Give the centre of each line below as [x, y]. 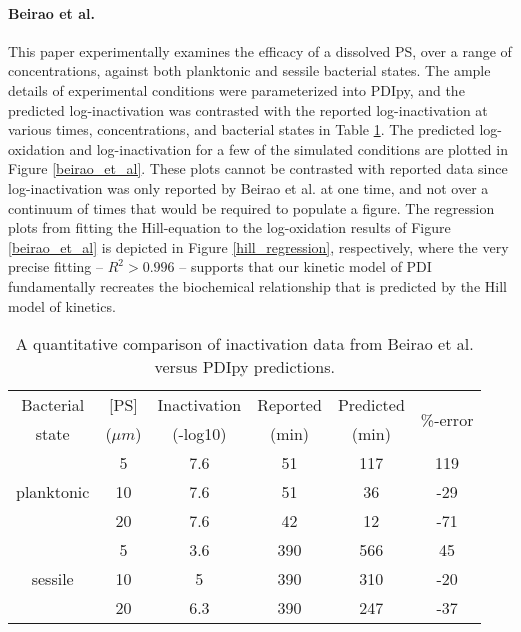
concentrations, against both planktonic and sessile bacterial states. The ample [249, 70]
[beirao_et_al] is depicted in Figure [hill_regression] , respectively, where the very [258, 246]
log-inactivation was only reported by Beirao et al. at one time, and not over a [248, 187]
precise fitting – [56, 266]
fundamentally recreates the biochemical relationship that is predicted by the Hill [257, 285]
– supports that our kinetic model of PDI [305, 266]
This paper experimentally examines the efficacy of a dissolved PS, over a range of [260, 50]
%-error [447, 419]
